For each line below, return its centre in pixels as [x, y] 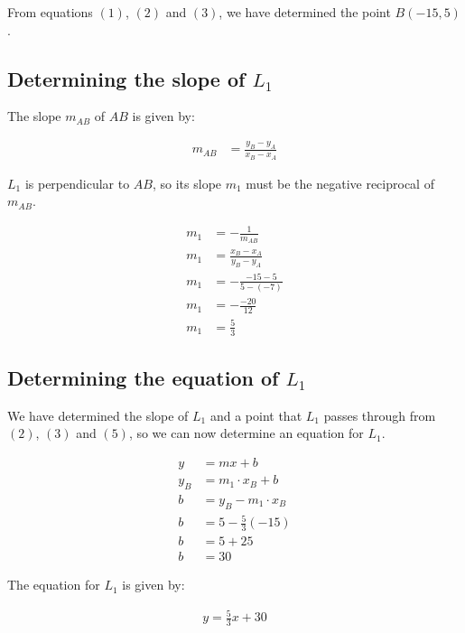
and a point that [256, 415]
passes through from [380, 415]
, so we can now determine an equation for [246, 433]
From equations [50, 12]
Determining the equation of [143, 378]
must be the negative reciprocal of [340, 183]
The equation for [54, 585]
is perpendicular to [77, 183]
